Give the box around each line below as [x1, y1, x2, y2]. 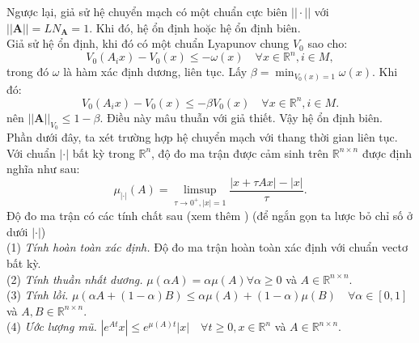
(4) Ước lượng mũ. [6, 318, 97, 335]
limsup [184, 184, 217, 197]
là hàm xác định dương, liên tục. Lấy [63, 63, 248, 80]
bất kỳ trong [72, 144, 135, 161]
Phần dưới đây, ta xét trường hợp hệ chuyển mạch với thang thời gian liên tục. [6, 129, 398, 146]
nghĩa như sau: [6, 160, 80, 177]
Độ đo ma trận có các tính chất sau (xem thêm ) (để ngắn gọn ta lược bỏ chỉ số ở [6, 207, 413, 224]
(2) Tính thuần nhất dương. [6, 270, 143, 287]
